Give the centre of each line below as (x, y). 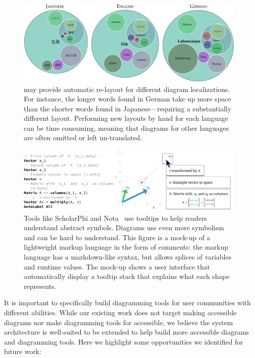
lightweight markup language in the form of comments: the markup (126, 247)
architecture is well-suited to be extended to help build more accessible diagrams (127, 332)
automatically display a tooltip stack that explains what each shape (127, 276)
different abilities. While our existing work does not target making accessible (120, 312)
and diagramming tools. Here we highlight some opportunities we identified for (124, 341)
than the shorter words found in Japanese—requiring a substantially (128, 108)
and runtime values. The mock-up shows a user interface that (117, 266)
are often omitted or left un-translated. (83, 137)
